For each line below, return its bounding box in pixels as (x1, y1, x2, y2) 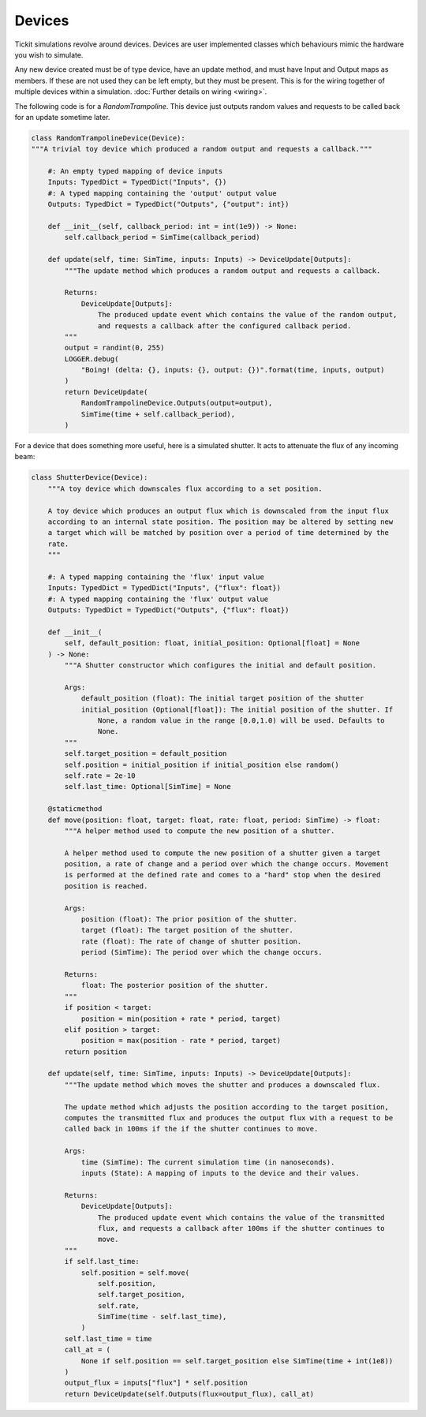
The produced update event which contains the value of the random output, (97, 310, 398, 320)
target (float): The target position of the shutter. (80, 925, 293, 935)
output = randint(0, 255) (64, 343, 165, 353)
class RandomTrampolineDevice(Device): (31, 133, 185, 142)
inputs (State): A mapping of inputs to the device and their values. (80, 1168, 361, 1177)
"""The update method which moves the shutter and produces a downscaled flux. (64, 1080, 381, 1089)
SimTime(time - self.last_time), (97, 1312, 227, 1322)
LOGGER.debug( (64, 354, 119, 363)
